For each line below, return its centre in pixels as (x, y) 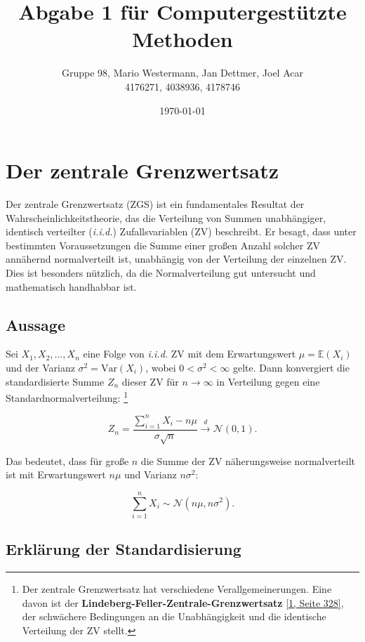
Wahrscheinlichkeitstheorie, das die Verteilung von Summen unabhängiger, (166, 217)
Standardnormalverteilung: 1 (67, 397)
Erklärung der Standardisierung (124, 549)
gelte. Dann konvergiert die (291, 367)
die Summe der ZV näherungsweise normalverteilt (248, 460)
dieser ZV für (150, 381)
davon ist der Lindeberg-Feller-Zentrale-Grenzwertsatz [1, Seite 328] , (183, 602)
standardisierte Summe (55, 381)
